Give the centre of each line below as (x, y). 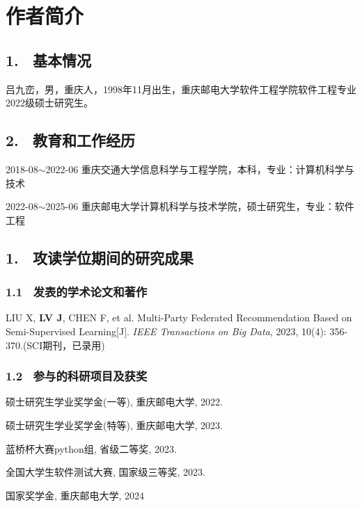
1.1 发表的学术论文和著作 (77, 292)
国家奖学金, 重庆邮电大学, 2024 (75, 495)
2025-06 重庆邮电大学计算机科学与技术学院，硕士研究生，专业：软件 (200, 206)
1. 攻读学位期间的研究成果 (100, 257)
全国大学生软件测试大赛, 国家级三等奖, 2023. (105, 472)
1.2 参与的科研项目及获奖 (77, 376)
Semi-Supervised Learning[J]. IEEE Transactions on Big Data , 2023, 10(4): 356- (177, 331)
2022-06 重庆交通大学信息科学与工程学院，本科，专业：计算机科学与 (200, 169)
